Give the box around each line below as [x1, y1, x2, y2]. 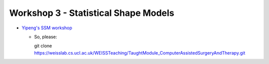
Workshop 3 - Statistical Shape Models [9, 7, 174, 18]
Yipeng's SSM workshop [21, 25, 72, 31]
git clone [34, 43, 52, 49]
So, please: [34, 34, 57, 40]
